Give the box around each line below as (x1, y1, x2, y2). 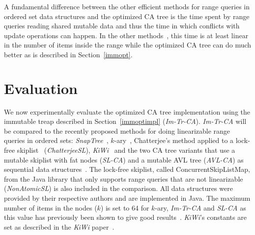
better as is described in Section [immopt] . (4, 49, 133, 59)
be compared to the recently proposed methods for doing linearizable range (4, 125, 230, 136)
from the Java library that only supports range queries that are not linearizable (4, 173, 243, 184)
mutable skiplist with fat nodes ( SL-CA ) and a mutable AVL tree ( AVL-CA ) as (4, 154, 244, 164)
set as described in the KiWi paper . (4, 221, 114, 232)
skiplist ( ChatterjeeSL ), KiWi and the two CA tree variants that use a (17, 145, 235, 155)
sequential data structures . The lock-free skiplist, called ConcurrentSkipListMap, (4, 164, 250, 174)
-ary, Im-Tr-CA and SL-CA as (155, 202, 246, 212)
